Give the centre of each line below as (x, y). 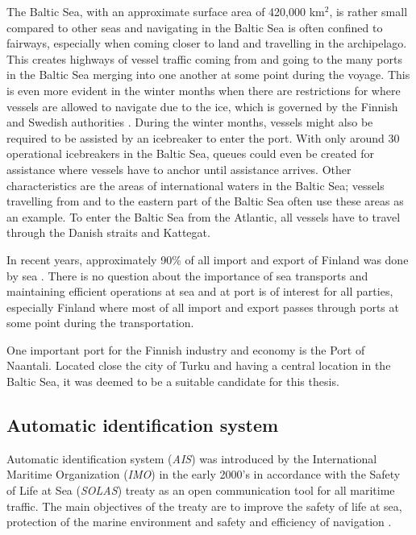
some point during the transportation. (100, 323)
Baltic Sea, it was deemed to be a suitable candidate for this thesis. (173, 382)
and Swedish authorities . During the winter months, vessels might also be (190, 122)
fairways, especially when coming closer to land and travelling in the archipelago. (207, 43)
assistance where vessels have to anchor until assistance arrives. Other (179, 169)
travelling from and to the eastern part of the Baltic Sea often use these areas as (205, 201)
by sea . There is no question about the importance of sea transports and (187, 275)
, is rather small (368, 11)
